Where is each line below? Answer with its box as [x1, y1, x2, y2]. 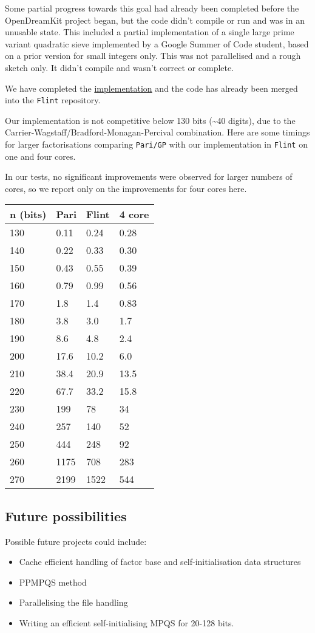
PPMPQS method [19, 575, 87, 588]
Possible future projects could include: [5, 535, 147, 547]
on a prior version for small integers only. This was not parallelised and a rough [5, 49, 301, 62]
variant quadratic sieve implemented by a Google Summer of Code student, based [5, 37, 309, 50]
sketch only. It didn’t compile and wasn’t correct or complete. [5, 61, 234, 74]
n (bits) [10, 207, 47, 222]
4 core [119, 207, 149, 222]
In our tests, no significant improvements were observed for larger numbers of [5, 170, 293, 183]
